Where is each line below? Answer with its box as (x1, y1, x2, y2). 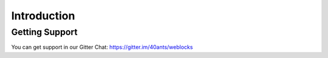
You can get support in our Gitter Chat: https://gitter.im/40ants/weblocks (11, 43, 193, 51)
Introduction (11, 9, 75, 22)
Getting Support (11, 27, 78, 37)
